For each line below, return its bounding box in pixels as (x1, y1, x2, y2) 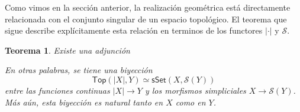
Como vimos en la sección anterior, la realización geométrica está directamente (5, 1, 291, 13)
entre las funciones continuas (5, 84, 110, 96)
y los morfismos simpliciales (144, 84, 246, 96)
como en (175, 95, 206, 108)
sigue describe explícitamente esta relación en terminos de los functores (5, 24, 263, 37)
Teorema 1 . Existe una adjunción (5, 44, 130, 56)
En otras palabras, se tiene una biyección (5, 64, 153, 76)
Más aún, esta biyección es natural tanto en (5, 95, 163, 108)
